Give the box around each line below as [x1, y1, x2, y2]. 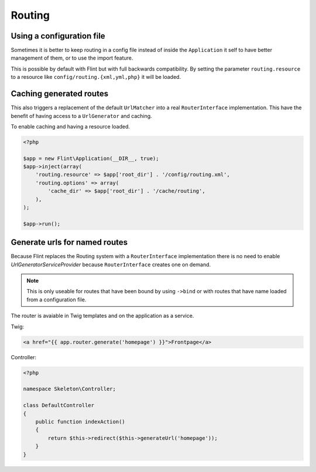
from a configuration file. [26, 296, 87, 303]
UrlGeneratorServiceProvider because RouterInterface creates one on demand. [11, 261, 211, 268]
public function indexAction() [35, 418, 125, 425]
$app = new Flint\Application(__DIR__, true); [23, 155, 159, 162]
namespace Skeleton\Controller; [23, 386, 116, 393]
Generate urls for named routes [11, 237, 128, 248]
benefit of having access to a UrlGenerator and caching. [11, 112, 152, 119]
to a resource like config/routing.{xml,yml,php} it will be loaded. [11, 74, 181, 81]
